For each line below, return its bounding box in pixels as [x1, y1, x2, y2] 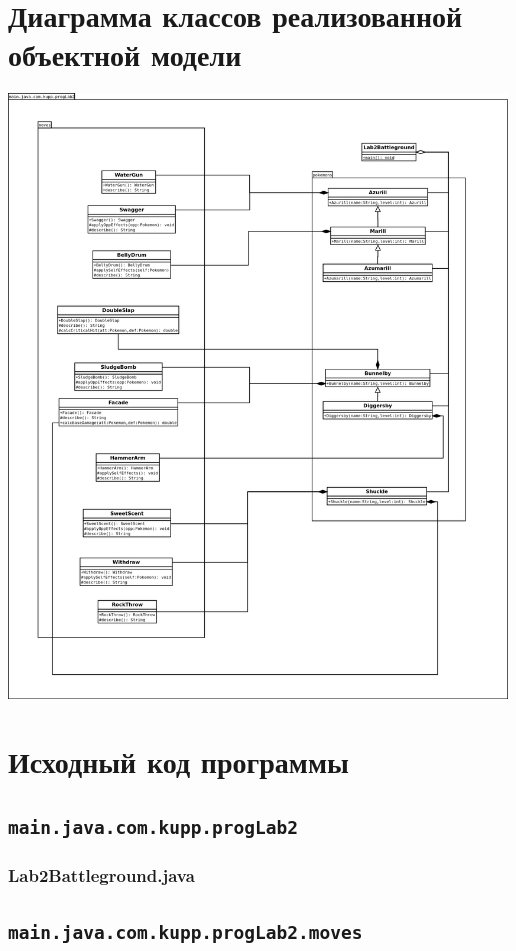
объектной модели [8, 34, 242, 75]
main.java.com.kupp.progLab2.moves [8, 922, 363, 944]
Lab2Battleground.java [8, 862, 195, 887]
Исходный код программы [8, 741, 349, 782]
